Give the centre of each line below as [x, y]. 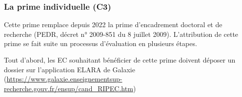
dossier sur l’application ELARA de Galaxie [70, 69]
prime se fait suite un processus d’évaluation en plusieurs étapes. [101, 43]
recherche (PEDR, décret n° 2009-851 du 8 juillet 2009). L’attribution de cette [121, 34]
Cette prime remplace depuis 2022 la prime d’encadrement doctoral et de [113, 24]
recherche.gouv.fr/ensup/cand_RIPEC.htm [69, 88]
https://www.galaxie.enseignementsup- [64, 79]
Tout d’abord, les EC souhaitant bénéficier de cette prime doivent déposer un [120, 60]
